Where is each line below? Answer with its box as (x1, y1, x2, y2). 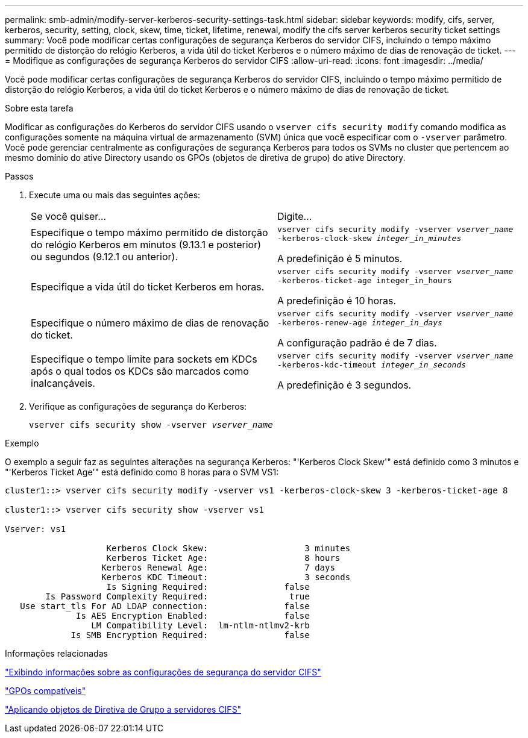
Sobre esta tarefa (5, 103, 74, 113)
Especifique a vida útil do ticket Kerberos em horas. (31, 281, 265, 293)
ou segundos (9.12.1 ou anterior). (31, 251, 178, 263)
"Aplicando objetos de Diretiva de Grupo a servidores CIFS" (5, 704, 242, 715)
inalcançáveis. (31, 377, 95, 389)
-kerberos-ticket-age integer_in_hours (277, 276, 452, 285)
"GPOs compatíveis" (5, 686, 86, 696)
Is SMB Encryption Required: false (71, 630, 310, 640)
